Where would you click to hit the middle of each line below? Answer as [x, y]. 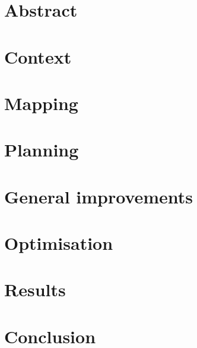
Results [35, 289]
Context [38, 56]
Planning [42, 150]
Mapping [41, 103]
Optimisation [59, 243]
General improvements [99, 196]
